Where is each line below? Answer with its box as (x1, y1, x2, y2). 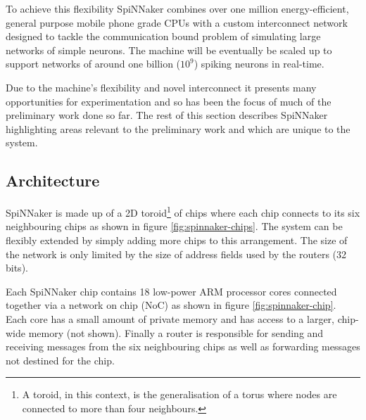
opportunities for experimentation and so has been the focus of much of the (6, 94, 332, 108)
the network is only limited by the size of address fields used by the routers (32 (6, 246, 347, 261)
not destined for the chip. (6, 352, 115, 367)
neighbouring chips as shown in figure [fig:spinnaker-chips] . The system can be (6, 219, 343, 234)
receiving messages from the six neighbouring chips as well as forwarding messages (6, 339, 360, 354)
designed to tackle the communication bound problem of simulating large (6, 29, 321, 44)
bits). (6, 260, 28, 275)
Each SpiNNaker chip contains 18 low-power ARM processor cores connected (6, 284, 337, 298)
